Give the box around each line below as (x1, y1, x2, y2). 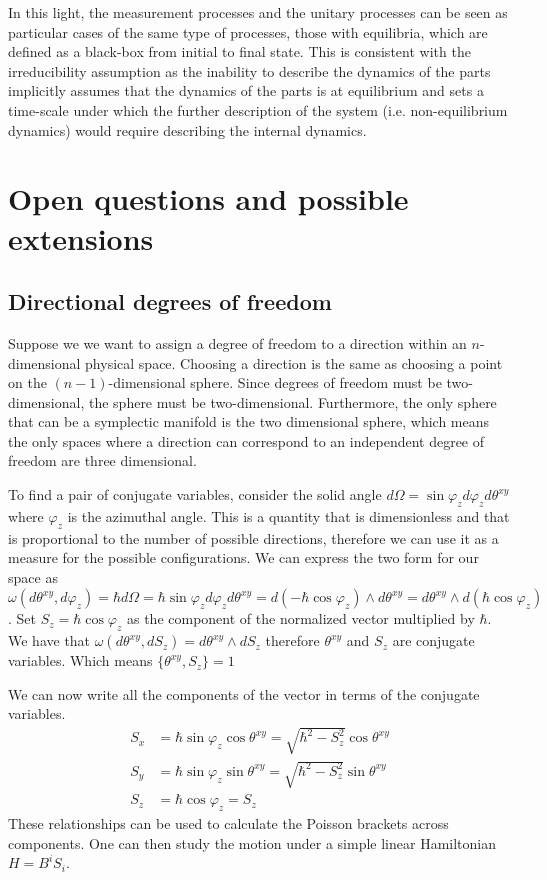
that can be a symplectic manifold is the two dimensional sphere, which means (8, 411, 490, 432)
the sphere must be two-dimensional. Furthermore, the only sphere (88, 391, 497, 412)
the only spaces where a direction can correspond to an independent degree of (8, 430, 485, 451)
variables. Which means (8, 650, 153, 671)
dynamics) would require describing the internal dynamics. (8, 119, 367, 140)
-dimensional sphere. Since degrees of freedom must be (108, 372, 442, 393)
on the (8, 372, 47, 393)
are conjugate (392, 630, 475, 651)
